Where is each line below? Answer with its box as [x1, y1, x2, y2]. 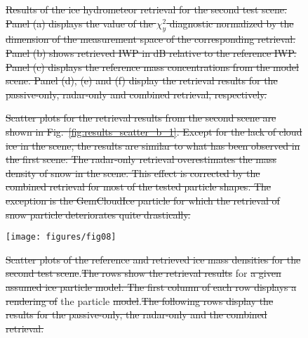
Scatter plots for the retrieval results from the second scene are [6, 110, 276, 125]
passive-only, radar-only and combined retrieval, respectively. [6, 86, 267, 101]
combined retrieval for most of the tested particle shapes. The [6, 179, 272, 194]
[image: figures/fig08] [6, 232, 116, 242]
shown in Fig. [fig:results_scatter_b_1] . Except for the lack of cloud [6, 124, 302, 138]
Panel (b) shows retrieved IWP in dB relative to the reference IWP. [6, 45, 297, 60]
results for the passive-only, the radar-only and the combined [6, 307, 267, 322]
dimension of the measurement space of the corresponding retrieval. [6, 32, 296, 46]
